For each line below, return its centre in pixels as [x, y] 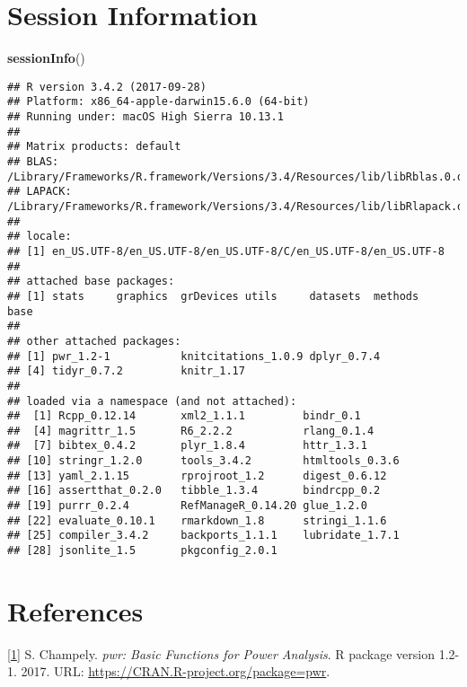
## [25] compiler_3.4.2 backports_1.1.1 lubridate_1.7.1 [203, 536]
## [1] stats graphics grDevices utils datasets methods [213, 296]
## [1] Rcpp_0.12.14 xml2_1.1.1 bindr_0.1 [184, 416]
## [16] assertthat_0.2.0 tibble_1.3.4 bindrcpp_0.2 [194, 491]
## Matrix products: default [94, 147]
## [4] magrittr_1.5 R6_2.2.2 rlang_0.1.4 [191, 431]
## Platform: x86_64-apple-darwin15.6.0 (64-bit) [159, 102]
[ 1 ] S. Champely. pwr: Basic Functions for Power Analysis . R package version [221, 653]
